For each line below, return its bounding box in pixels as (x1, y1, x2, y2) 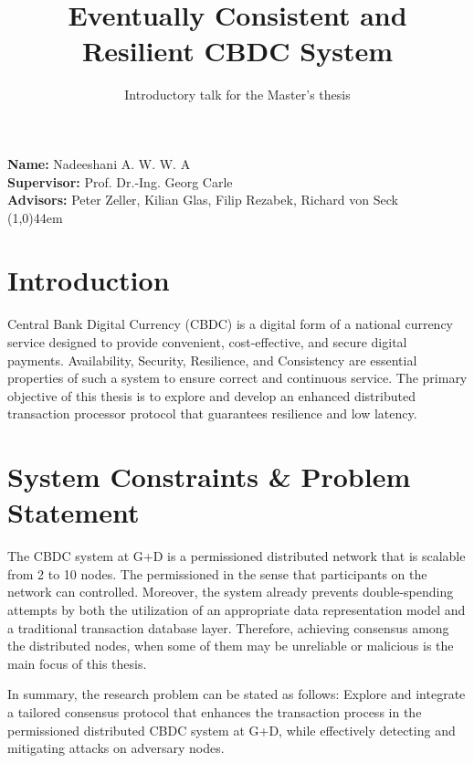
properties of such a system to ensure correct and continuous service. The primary (7, 368, 468, 387)
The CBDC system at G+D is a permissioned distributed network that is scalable (7, 546, 466, 566)
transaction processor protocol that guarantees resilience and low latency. (7, 404, 417, 423)
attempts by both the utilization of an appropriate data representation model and (7, 600, 466, 620)
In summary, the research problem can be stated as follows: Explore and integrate (7, 684, 466, 704)
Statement (7, 493, 140, 531)
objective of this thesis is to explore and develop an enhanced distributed (7, 386, 416, 405)
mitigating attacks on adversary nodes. (7, 738, 225, 758)
